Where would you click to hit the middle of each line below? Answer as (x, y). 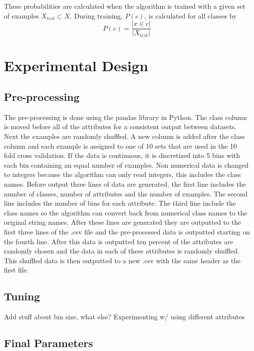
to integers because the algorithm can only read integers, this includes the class (123, 174)
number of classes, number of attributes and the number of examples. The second (126, 193)
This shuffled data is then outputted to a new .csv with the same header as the (122, 260)
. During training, (96, 15)
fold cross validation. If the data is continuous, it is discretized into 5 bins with (122, 155)
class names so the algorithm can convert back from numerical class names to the (126, 212)
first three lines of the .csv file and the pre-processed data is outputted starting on (127, 231)
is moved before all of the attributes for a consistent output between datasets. (120, 127)
